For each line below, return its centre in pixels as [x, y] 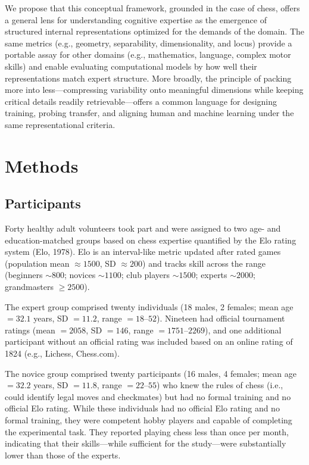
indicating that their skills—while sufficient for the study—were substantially [146, 443]
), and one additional [243, 330]
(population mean [37, 263]
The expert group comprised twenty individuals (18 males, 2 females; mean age [149, 306]
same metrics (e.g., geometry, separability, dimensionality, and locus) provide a [149, 43]
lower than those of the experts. [63, 455]
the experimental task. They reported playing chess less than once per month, [147, 431]
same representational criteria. [60, 124]
